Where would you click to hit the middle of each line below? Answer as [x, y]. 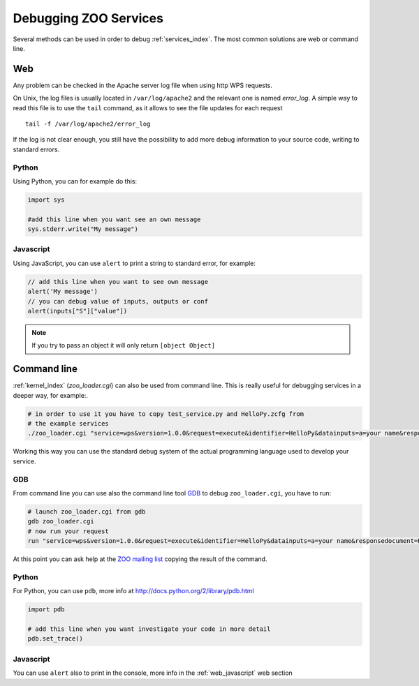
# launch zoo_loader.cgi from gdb [87, 512]
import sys [46, 200]
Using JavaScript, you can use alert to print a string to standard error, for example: [134, 263]
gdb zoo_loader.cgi [61, 521]
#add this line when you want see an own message [114, 219]
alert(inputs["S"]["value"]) [78, 311]
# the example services [68, 424]
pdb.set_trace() [56, 639]
